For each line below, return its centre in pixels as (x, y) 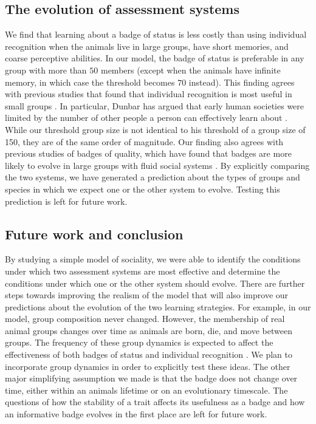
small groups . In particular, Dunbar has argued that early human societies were (155, 105)
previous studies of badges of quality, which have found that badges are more (148, 153)
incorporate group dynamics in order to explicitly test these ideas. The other (148, 366)
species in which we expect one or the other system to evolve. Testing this (143, 189)
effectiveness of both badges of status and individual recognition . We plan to (149, 354)
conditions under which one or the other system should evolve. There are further (155, 283)
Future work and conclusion (94, 234)
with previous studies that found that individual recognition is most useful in (149, 94)
